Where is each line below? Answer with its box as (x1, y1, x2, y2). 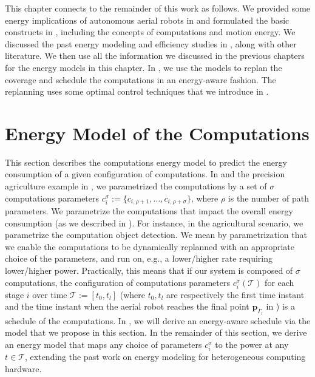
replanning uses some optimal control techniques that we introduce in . (5, 85, 269, 98)
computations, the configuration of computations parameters (5, 276, 230, 288)
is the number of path (228, 191, 309, 204)
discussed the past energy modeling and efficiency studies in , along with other (5, 37, 297, 50)
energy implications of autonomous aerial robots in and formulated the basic (5, 13, 290, 26)
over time (32, 288, 67, 301)
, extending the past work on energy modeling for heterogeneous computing (25, 350, 306, 362)
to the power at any (215, 338, 289, 350)
